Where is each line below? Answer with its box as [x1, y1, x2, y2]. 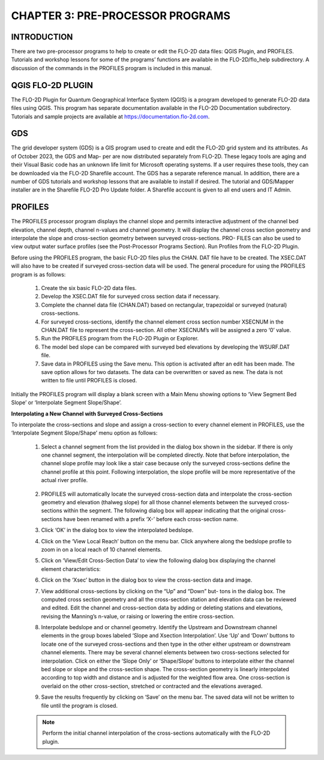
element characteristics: [41, 565, 101, 573]
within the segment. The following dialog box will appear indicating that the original [63, 507, 269, 514]
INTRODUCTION [11, 32, 73, 42]
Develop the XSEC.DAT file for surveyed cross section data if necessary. [41, 293, 220, 300]
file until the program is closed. [41, 702, 118, 709]
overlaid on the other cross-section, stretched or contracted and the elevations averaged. [41, 682, 263, 690]
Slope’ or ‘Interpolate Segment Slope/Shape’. [11, 399, 122, 406]
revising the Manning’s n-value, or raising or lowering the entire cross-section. [41, 612, 235, 620]
